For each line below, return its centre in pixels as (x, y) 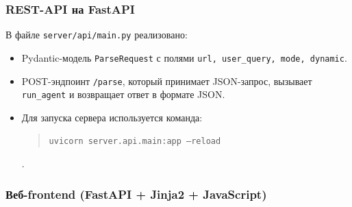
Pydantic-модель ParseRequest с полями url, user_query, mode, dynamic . (184, 57)
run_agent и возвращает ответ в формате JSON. (123, 94)
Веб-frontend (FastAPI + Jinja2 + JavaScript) (136, 194)
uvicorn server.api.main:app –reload (135, 142)
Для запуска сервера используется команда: (112, 117)
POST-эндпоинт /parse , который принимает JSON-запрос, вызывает (167, 81)
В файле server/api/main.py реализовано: (97, 35)
